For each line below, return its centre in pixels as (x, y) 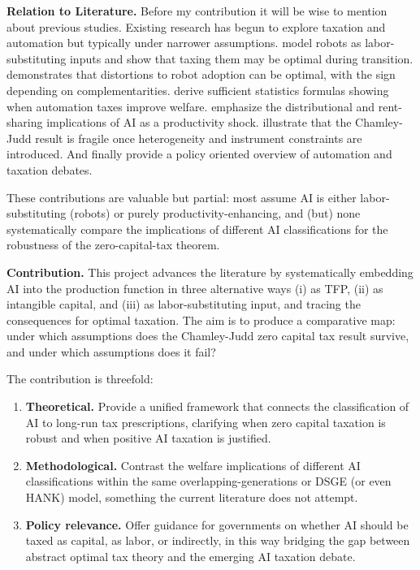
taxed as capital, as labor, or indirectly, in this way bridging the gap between (218, 540)
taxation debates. (50, 169)
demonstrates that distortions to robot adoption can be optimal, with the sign (201, 74)
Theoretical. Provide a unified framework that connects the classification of (217, 406)
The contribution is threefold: (80, 379)
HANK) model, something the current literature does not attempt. (192, 497)
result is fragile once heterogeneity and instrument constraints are (199, 138)
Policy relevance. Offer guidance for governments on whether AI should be (217, 524)
